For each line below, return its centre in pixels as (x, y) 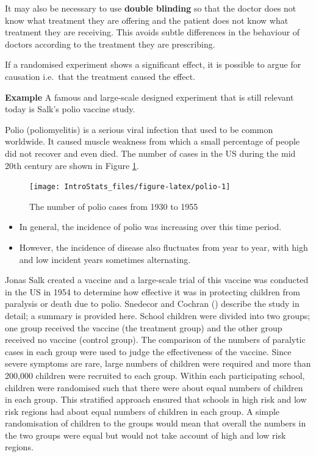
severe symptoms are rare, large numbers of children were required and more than (158, 363)
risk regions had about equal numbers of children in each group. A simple (142, 411)
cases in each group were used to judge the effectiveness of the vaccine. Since (148, 351)
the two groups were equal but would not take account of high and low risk (145, 435)
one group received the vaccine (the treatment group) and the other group (144, 327)
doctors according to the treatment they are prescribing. (110, 44)
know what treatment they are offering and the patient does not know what (147, 20)
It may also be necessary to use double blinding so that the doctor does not (151, 8)
